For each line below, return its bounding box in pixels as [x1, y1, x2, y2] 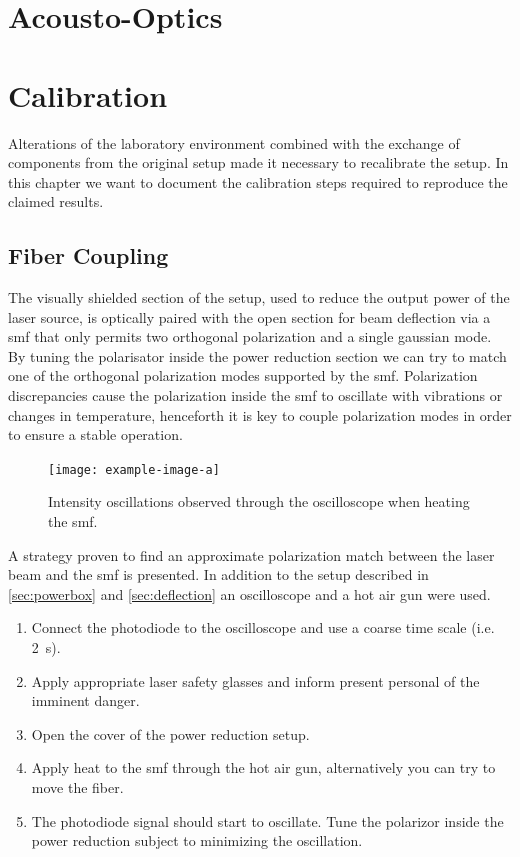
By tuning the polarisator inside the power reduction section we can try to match [8, 345, 507, 366]
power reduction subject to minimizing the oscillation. [31, 830, 363, 851]
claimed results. [8, 191, 104, 212]
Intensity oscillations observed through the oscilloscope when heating [48, 491, 470, 512]
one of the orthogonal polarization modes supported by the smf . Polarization [8, 365, 478, 386]
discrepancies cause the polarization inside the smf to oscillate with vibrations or [8, 385, 503, 406]
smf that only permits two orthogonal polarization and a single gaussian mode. [8, 326, 492, 347]
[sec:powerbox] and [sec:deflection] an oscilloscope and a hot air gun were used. [8, 583, 491, 604]
